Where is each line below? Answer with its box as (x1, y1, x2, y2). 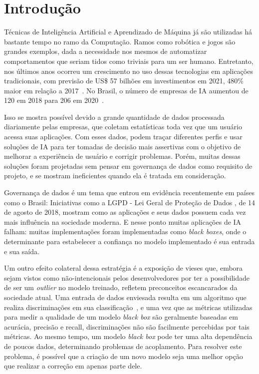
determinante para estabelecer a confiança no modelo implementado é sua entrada (4, 236, 255, 246)
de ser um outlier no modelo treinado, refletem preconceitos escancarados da (4, 282, 238, 293)
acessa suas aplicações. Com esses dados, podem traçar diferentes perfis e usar (4, 131, 243, 142)
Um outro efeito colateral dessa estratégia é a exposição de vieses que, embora (4, 263, 243, 273)
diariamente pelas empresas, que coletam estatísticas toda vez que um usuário (4, 121, 242, 132)
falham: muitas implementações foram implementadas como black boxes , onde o (4, 226, 247, 237)
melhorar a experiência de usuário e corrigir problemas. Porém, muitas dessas (4, 151, 241, 161)
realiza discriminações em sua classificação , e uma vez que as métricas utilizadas (4, 302, 253, 312)
